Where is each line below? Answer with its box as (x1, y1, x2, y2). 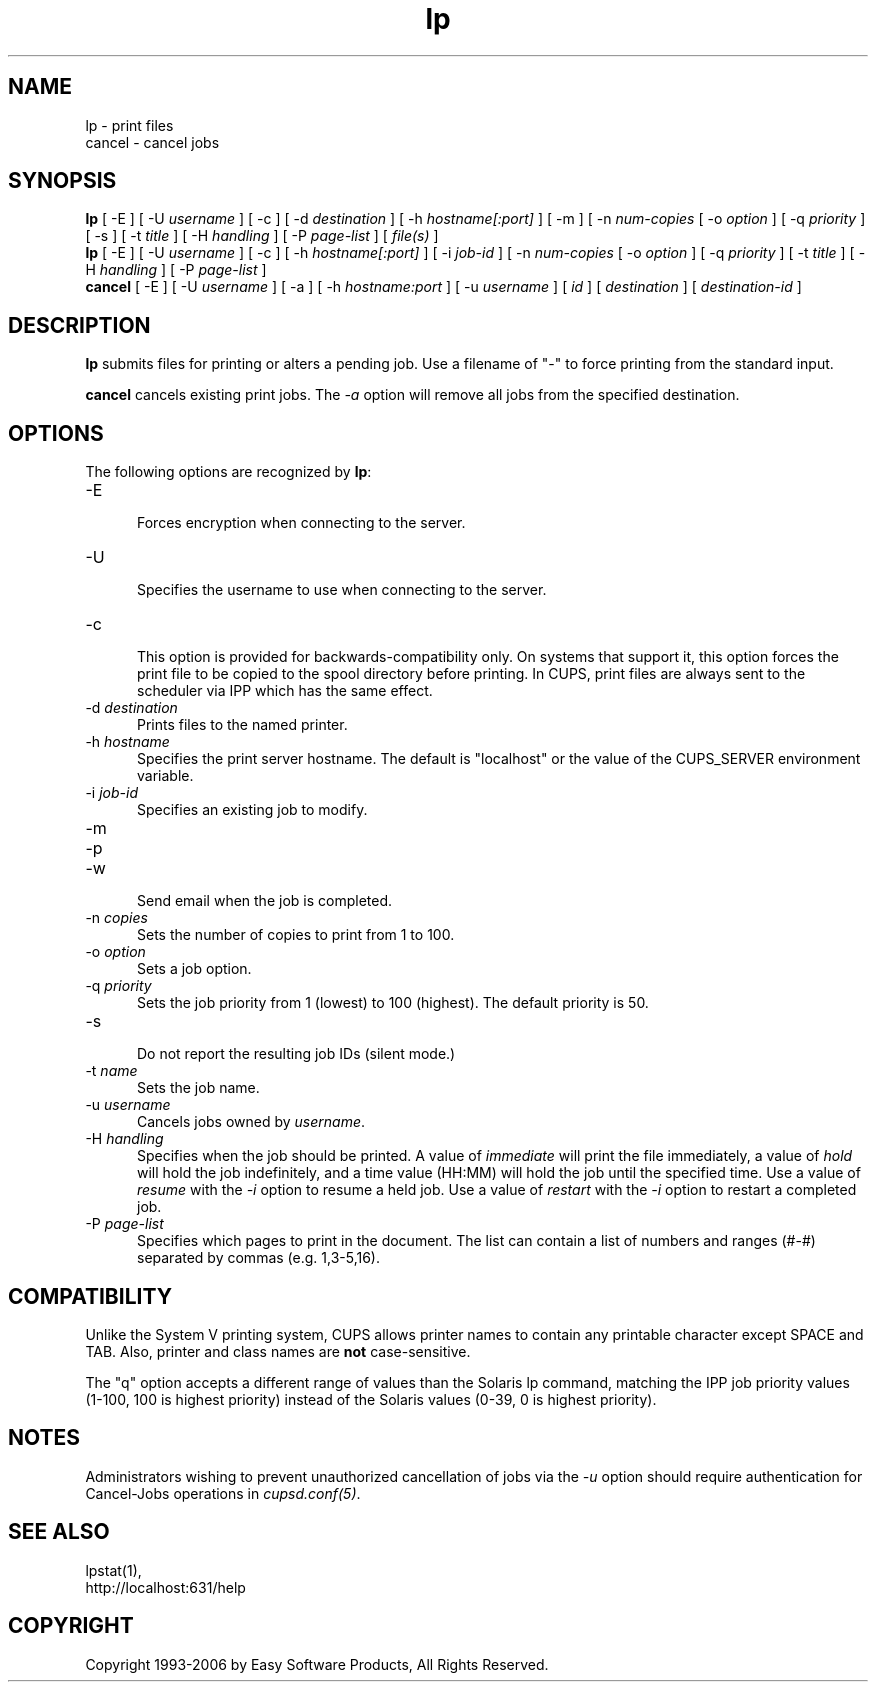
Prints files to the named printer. (137, 716, 348, 734)
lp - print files (85, 116, 174, 134)
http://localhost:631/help (85, 1578, 246, 1596)
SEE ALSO (8, 1519, 110, 1545)
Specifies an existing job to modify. (137, 801, 368, 819)
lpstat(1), (85, 1561, 142, 1579)
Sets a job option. (137, 960, 252, 978)
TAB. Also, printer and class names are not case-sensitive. (85, 1342, 471, 1360)
